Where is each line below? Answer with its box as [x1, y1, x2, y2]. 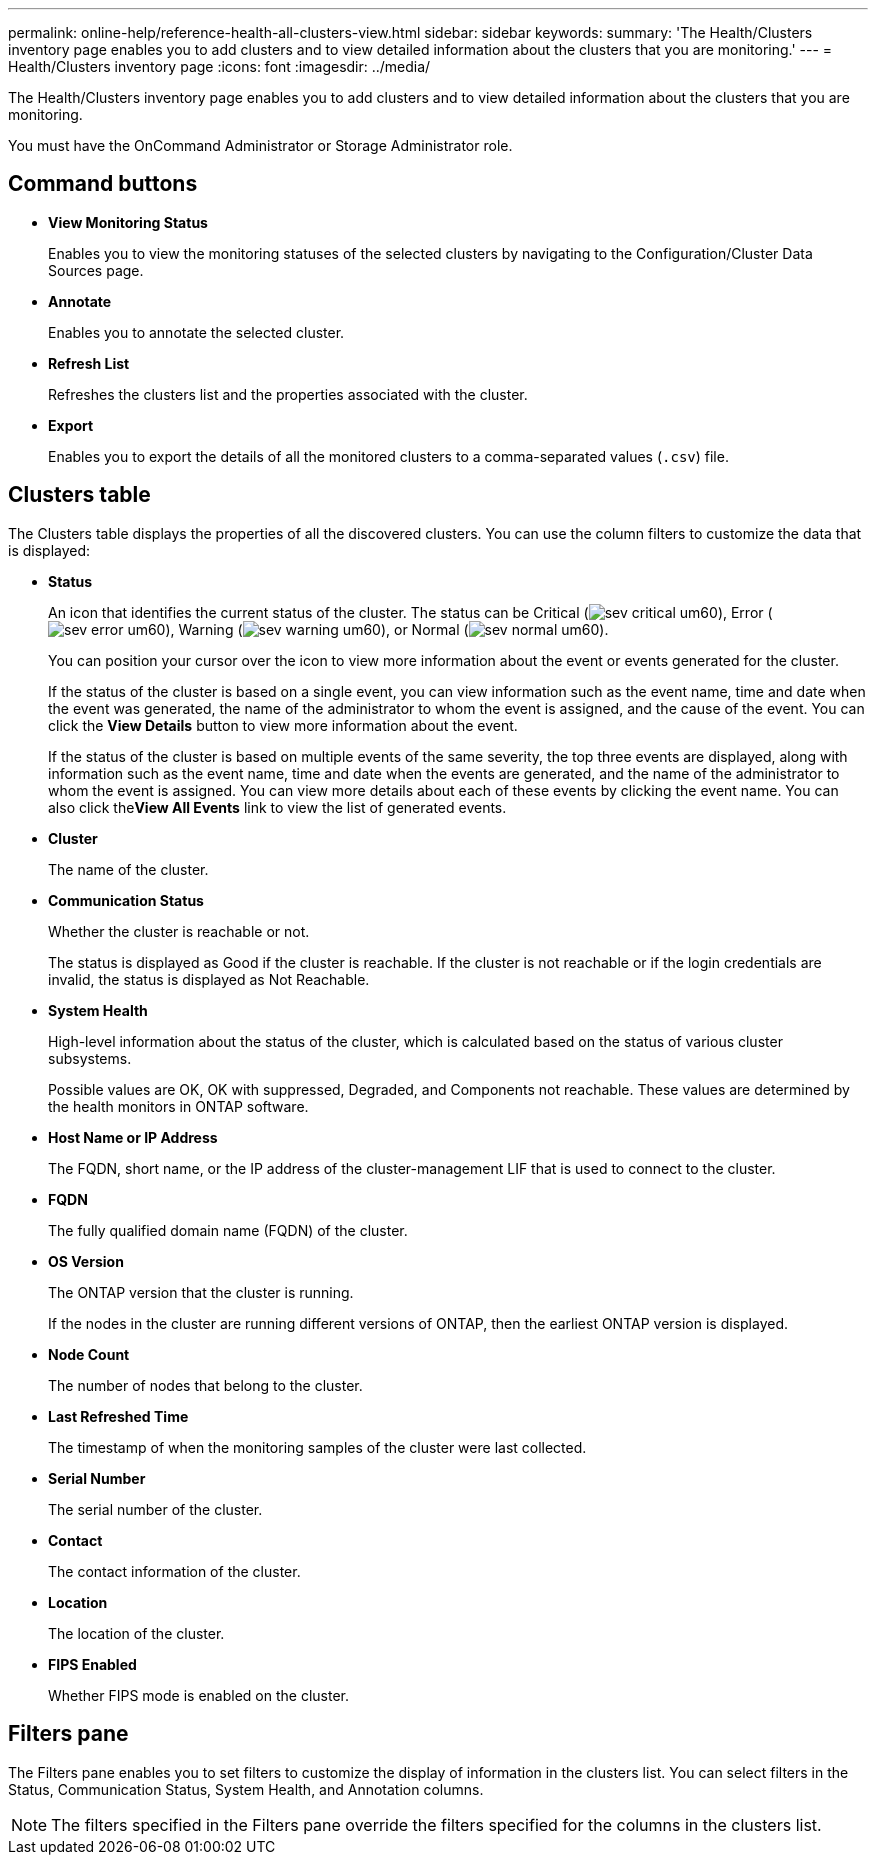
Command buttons [8, 171, 198, 197]
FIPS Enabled [48, 1655, 137, 1673]
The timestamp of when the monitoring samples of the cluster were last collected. [48, 1438, 587, 1456]
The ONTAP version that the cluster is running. [48, 1283, 354, 1301]
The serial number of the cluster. [48, 1500, 263, 1518]
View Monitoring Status [48, 213, 208, 231]
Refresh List [48, 354, 130, 372]
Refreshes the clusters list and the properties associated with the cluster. [48, 385, 528, 403]
